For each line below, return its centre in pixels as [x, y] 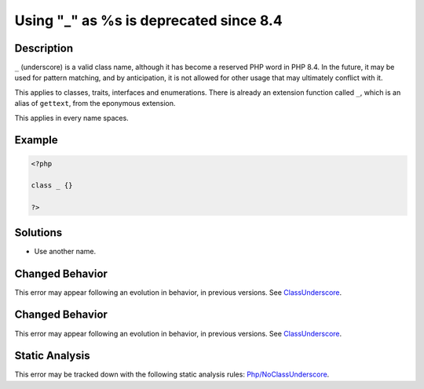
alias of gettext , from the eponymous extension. [95, 104]
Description [44, 48]
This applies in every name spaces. [71, 118]
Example [36, 140]
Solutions [38, 233]
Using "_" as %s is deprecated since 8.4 [148, 20]
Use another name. [65, 251]
